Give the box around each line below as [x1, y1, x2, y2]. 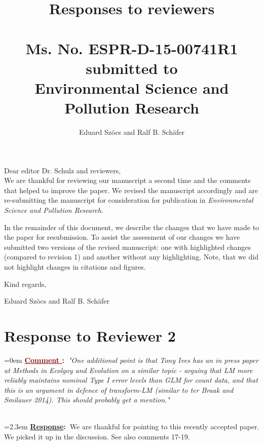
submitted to [86, 57, 178, 78]
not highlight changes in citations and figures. [4, 262, 146, 272]
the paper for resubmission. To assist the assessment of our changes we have [4, 232, 240, 242]
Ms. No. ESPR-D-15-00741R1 [25, 38, 238, 58]
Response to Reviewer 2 [4, 325, 176, 346]
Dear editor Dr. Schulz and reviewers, [4, 165, 121, 175]
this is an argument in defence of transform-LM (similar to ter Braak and [4, 384, 234, 395]
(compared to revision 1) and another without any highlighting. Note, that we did [4, 251, 258, 262]
